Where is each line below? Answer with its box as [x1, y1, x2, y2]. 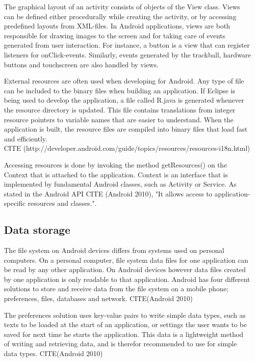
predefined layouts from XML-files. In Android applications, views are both [4, 21, 230, 31]
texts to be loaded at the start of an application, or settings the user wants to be [4, 319, 247, 330]
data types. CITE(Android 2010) [4, 348, 103, 359]
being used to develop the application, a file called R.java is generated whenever [4, 95, 244, 105]
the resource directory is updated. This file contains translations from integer [4, 104, 235, 114]
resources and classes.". [27, 198, 97, 208]
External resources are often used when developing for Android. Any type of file [4, 76, 244, 86]
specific [4, 198, 26, 208]
